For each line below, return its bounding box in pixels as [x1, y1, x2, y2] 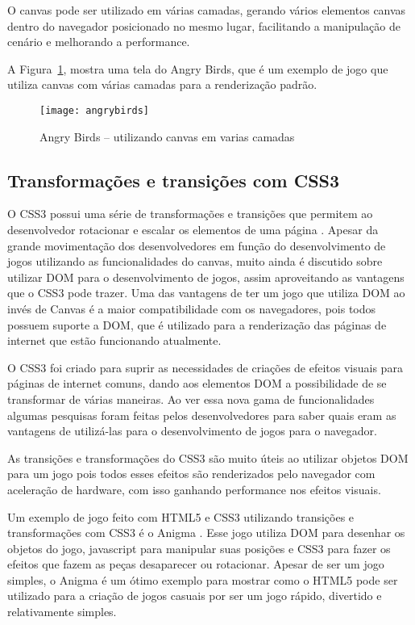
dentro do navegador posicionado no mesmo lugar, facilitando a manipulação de [7, 17, 400, 34]
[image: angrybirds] [39, 104, 150, 116]
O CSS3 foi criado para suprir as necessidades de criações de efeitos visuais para [7, 359, 403, 375]
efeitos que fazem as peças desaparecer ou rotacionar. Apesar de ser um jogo [7, 556, 384, 573]
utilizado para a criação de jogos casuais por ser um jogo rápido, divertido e [7, 587, 382, 604]
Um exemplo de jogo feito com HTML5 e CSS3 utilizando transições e [7, 508, 355, 525]
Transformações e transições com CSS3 [7, 167, 340, 192]
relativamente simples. [7, 603, 117, 620]
